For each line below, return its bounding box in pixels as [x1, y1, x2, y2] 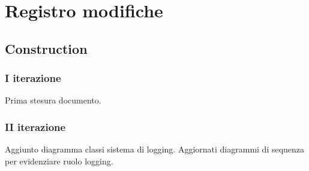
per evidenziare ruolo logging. [5, 154, 113, 167]
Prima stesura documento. [5, 94, 101, 106]
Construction [5, 39, 88, 57]
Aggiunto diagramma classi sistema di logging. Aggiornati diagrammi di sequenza [5, 143, 305, 155]
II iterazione [5, 119, 66, 134]
